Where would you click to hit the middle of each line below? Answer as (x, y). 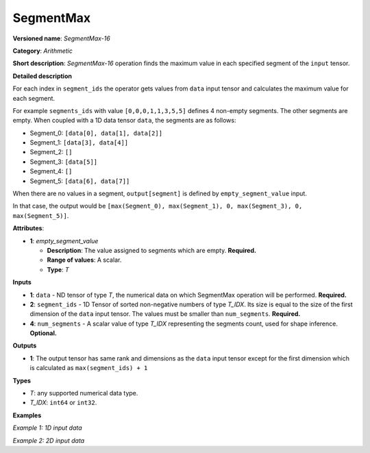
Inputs (22, 282)
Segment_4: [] (51, 171)
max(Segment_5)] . (41, 215)
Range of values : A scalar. (84, 260)
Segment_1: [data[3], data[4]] (79, 143)
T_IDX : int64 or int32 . (63, 403)
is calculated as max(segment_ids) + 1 (89, 368)
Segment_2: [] (51, 152)
